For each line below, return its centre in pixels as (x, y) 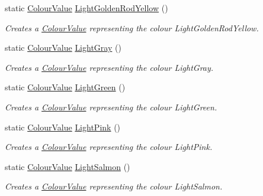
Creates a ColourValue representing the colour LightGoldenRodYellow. (132, 27)
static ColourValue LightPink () (63, 127)
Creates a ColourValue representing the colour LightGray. (109, 67)
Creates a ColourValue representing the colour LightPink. (109, 147)
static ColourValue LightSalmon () (68, 166)
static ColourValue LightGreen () (65, 87)
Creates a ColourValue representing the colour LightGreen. (111, 107)
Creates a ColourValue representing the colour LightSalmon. (114, 186)
